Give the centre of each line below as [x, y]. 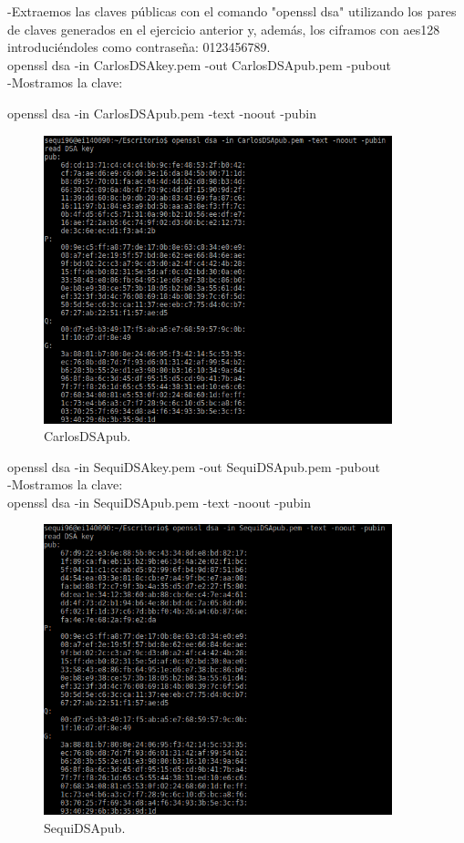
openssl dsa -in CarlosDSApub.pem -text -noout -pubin [162, 113]
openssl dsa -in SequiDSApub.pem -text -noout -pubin [159, 502]
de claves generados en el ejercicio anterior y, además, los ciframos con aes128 [224, 29]
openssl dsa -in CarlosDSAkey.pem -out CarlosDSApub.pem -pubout [199, 64]
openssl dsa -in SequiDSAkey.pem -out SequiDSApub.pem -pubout [194, 466]
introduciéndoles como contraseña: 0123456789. [139, 47]
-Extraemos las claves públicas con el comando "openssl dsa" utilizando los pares [232, 11]
